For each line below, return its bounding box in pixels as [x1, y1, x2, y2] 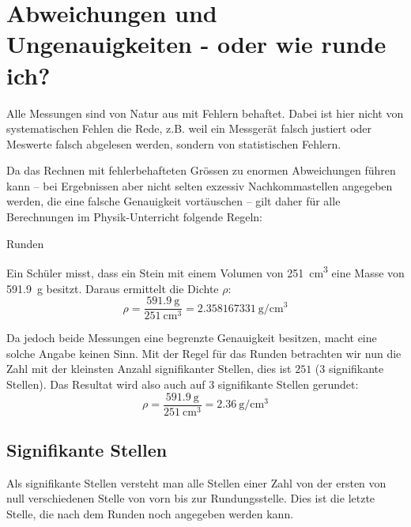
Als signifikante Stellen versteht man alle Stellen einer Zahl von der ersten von [6, 474, 386, 491]
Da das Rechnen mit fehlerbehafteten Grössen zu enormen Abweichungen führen [6, 162, 396, 179]
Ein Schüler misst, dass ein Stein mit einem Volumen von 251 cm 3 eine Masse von [6, 262, 405, 280]
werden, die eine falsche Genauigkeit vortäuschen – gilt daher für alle [6, 193, 341, 209]
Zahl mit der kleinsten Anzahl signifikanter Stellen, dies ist [6, 360, 292, 377]
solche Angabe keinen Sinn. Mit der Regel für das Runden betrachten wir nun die [6, 344, 402, 361]
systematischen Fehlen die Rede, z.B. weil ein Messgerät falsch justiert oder [6, 120, 372, 137]
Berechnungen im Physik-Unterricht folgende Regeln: [6, 209, 262, 225]
